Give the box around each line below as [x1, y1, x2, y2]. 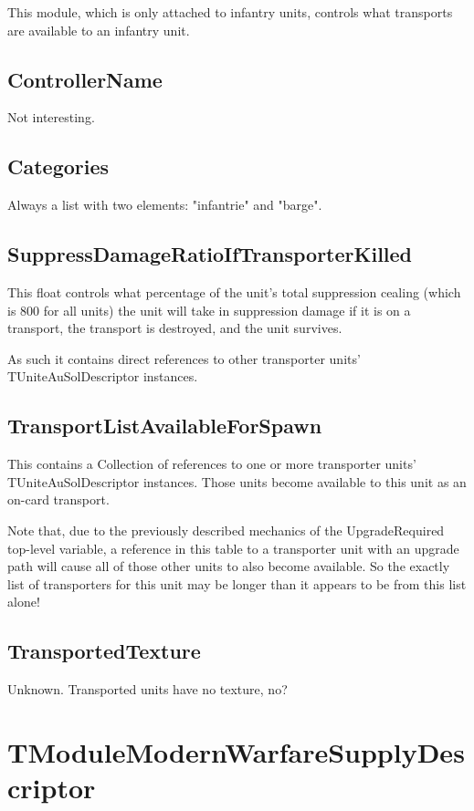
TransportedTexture [7, 637, 201, 665]
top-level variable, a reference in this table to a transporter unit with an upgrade [7, 538, 459, 557]
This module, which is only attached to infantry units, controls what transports [7, 3, 453, 21]
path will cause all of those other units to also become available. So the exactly [7, 556, 450, 576]
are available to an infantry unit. [7, 20, 190, 39]
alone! [7, 592, 40, 611]
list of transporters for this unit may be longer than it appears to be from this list [7, 574, 467, 593]
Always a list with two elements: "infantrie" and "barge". [7, 195, 322, 214]
